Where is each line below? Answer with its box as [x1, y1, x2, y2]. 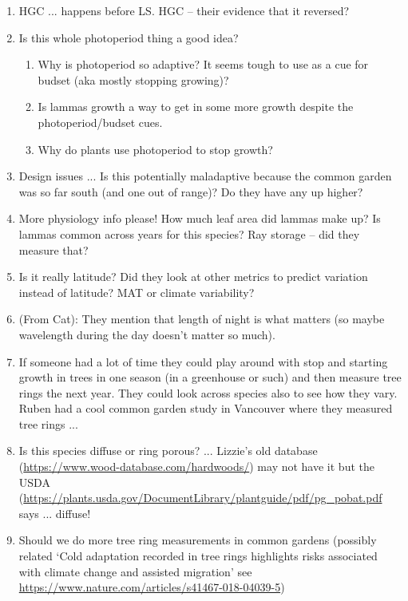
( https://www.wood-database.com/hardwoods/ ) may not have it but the [18, 458, 374, 475]
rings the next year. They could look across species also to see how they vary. [18, 384, 398, 401]
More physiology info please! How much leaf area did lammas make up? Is [18, 210, 381, 227]
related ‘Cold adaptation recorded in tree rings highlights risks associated [18, 548, 378, 564]
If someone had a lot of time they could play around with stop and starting [18, 353, 388, 370]
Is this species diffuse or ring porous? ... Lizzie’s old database [18, 442, 318, 459]
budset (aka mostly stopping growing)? [38, 71, 229, 88]
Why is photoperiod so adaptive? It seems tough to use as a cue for [38, 56, 369, 73]
